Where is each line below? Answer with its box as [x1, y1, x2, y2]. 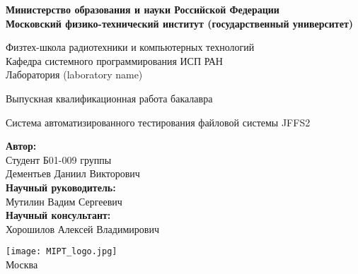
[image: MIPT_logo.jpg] [6, 246, 117, 257]
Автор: [6, 138, 37, 153]
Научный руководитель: [6, 179, 116, 194]
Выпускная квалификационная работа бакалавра [6, 90, 213, 105]
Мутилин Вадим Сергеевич [6, 193, 122, 208]
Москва [6, 256, 38, 271]
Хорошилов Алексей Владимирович [6, 221, 159, 236]
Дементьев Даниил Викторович [6, 166, 140, 181]
